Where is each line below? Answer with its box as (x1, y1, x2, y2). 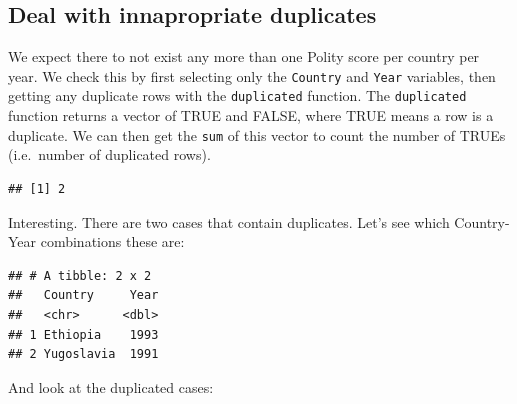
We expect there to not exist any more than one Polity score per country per (8, 46, 480, 67)
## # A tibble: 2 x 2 (8, 268, 152, 283)
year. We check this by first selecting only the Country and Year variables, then (8, 65, 496, 86)
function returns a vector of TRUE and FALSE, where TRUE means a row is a (8, 105, 494, 126)
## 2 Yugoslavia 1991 (8, 347, 159, 362)
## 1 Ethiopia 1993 (8, 327, 159, 342)
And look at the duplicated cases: (8, 376, 214, 397)
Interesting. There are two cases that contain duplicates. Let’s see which (8, 211, 450, 232)
